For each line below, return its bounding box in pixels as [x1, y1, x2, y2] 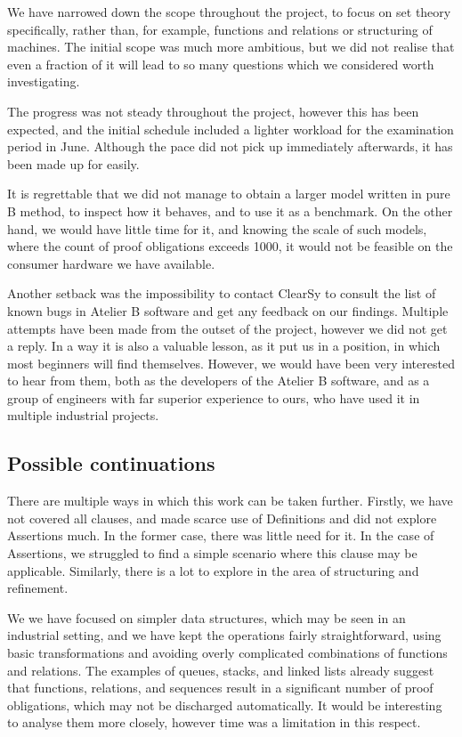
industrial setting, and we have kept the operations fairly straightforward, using [7, 626, 442, 644]
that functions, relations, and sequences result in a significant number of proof [7, 678, 434, 697]
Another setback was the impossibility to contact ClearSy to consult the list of [7, 284, 436, 303]
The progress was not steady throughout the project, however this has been [7, 101, 419, 120]
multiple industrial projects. [7, 406, 159, 425]
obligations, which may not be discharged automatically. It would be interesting [7, 695, 442, 714]
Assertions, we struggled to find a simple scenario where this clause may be [7, 544, 417, 563]
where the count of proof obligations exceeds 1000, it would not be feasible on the [7, 237, 453, 255]
